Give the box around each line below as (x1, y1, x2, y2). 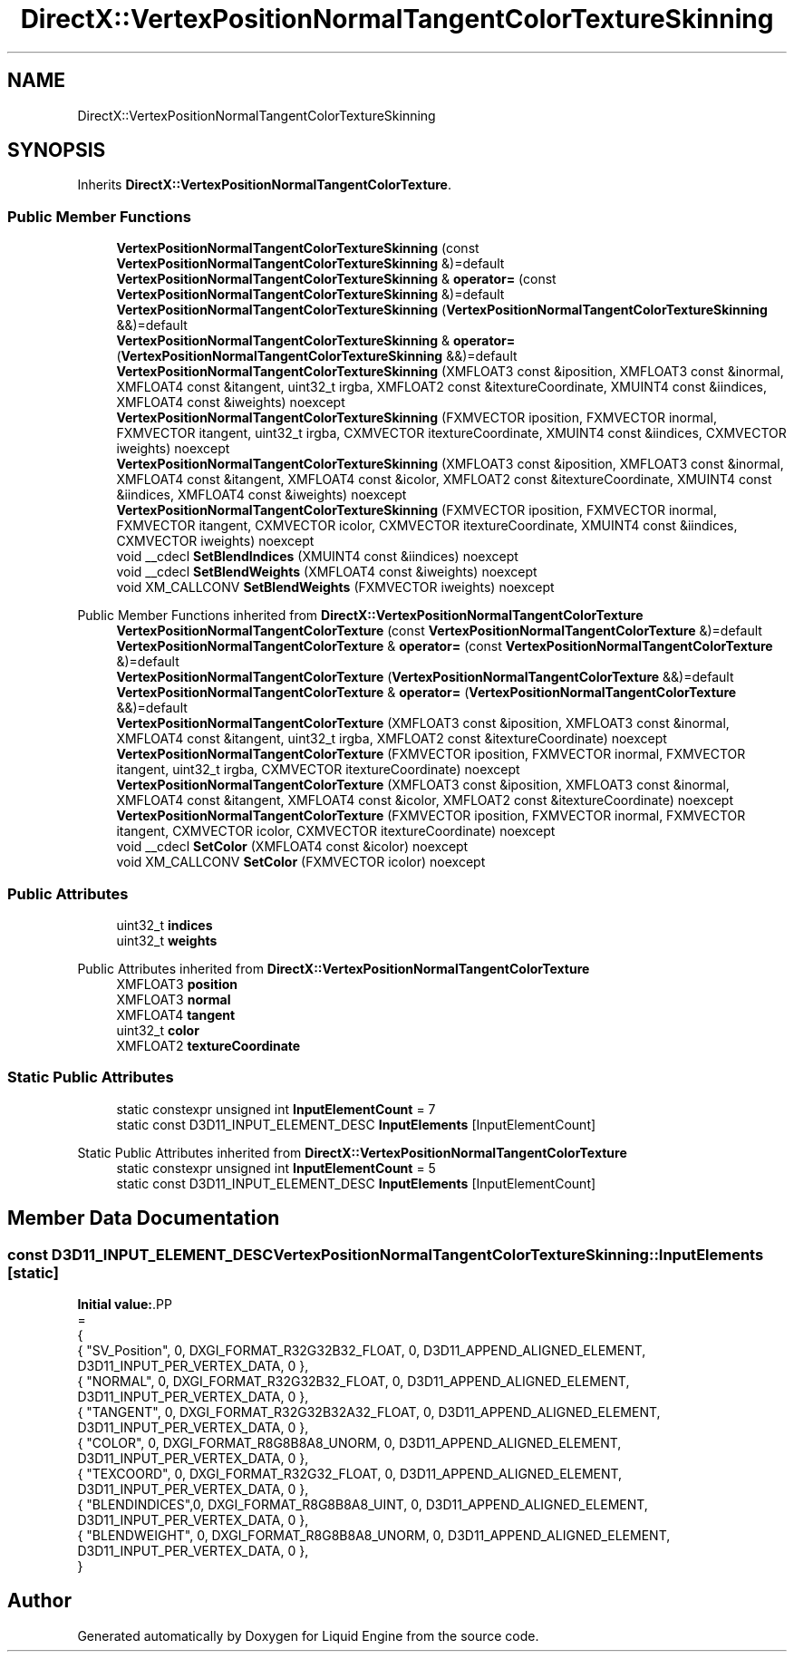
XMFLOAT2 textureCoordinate (116, 1037, 301, 1053)
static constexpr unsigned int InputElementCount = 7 (116, 1101, 436, 1117)
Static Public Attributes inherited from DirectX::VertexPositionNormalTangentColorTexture (77, 1144, 627, 1160)
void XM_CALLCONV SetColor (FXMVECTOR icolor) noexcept (116, 854, 486, 870)
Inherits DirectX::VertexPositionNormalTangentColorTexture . (77, 177, 451, 193)
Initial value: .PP (77, 1295, 172, 1312)
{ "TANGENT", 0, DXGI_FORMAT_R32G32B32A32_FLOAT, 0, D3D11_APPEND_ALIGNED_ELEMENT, (77, 1403, 661, 1420)
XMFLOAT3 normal (116, 991, 231, 1007)
